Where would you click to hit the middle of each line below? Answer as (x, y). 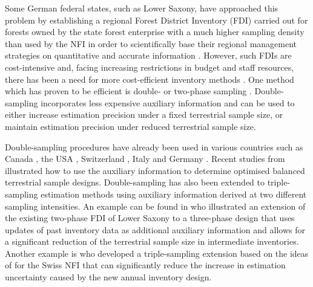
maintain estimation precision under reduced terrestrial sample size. (130, 126)
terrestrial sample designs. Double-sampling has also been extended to (135, 182)
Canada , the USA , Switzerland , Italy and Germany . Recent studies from (145, 159)
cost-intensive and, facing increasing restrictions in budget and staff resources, (150, 67)
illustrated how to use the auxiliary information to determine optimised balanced (155, 170)
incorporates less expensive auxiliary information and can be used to (168, 102)
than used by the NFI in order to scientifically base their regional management (151, 43)
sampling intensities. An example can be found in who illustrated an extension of (155, 206)
